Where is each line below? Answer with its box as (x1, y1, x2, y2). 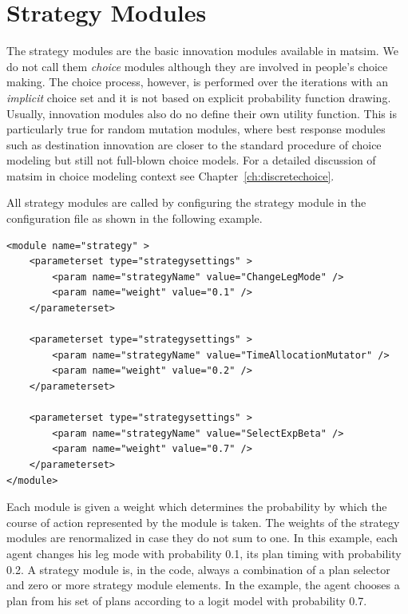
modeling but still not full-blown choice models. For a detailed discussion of (6, 152, 376, 168)
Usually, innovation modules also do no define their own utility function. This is (6, 105, 397, 121)
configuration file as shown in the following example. (6, 210, 263, 227)
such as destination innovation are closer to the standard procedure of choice (6, 136, 382, 153)
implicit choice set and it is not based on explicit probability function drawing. (6, 89, 391, 105)
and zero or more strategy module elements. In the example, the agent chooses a (6, 576, 400, 593)
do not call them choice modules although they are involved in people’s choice (6, 57, 388, 74)
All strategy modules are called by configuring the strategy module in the (6, 194, 366, 211)
